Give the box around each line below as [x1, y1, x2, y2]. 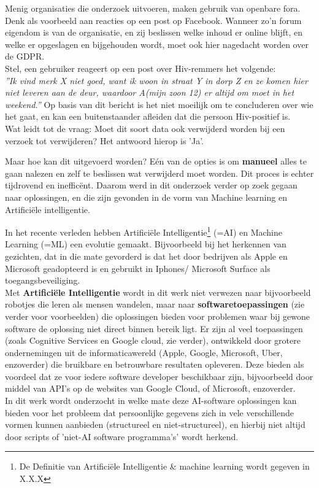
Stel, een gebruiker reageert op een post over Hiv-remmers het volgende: [5, 61, 276, 74]
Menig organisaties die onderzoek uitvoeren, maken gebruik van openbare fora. [5, 2, 301, 14]
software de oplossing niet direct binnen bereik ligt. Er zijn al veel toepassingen [5, 322, 303, 335]
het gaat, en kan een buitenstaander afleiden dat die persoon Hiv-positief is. [5, 110, 291, 123]
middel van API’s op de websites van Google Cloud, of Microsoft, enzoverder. [5, 382, 296, 395]
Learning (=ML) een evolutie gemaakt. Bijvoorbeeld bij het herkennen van [5, 238, 286, 250]
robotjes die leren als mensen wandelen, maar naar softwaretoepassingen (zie [5, 298, 305, 311]
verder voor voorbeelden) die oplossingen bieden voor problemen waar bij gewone [5, 309, 310, 322]
